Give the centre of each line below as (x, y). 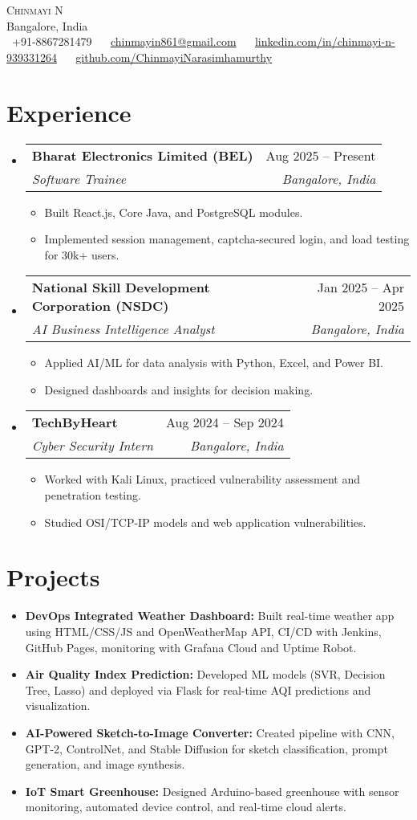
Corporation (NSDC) (100, 306)
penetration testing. (93, 495)
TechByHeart (75, 422)
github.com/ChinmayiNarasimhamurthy (174, 57)
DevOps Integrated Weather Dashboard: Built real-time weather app (210, 616)
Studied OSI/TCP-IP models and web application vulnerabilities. (205, 522)
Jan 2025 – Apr (360, 288)
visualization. (58, 706)
